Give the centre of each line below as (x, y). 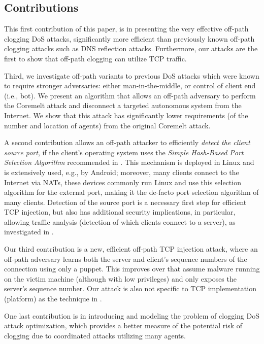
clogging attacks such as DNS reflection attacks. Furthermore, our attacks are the (131, 48)
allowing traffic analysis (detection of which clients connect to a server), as (120, 221)
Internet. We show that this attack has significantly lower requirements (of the (126, 115)
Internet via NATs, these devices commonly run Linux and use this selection (123, 182)
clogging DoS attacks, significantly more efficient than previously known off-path (129, 38)
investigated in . (29, 232)
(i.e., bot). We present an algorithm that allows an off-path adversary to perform (130, 95)
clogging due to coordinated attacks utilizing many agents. (95, 335)
